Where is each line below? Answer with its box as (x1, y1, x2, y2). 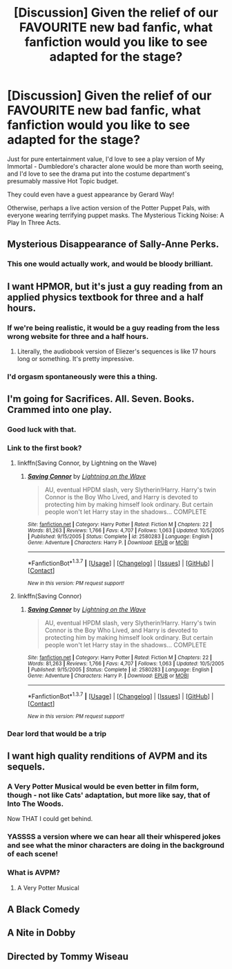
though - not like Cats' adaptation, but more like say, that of (7, 791, 211, 800)
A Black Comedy (7, 904, 81, 915)
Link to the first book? (7, 443, 82, 453)
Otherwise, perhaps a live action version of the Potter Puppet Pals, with (7, 203, 211, 212)
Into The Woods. (7, 799, 64, 809)
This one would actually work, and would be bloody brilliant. (7, 259, 213, 269)
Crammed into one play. (7, 404, 113, 416)
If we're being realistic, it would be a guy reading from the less (7, 323, 220, 333)
